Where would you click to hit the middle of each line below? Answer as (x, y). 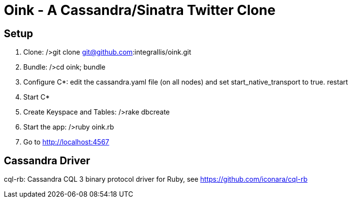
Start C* (37, 97)
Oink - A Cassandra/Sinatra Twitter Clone (140, 10)
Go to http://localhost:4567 (66, 142)
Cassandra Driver (47, 160)
